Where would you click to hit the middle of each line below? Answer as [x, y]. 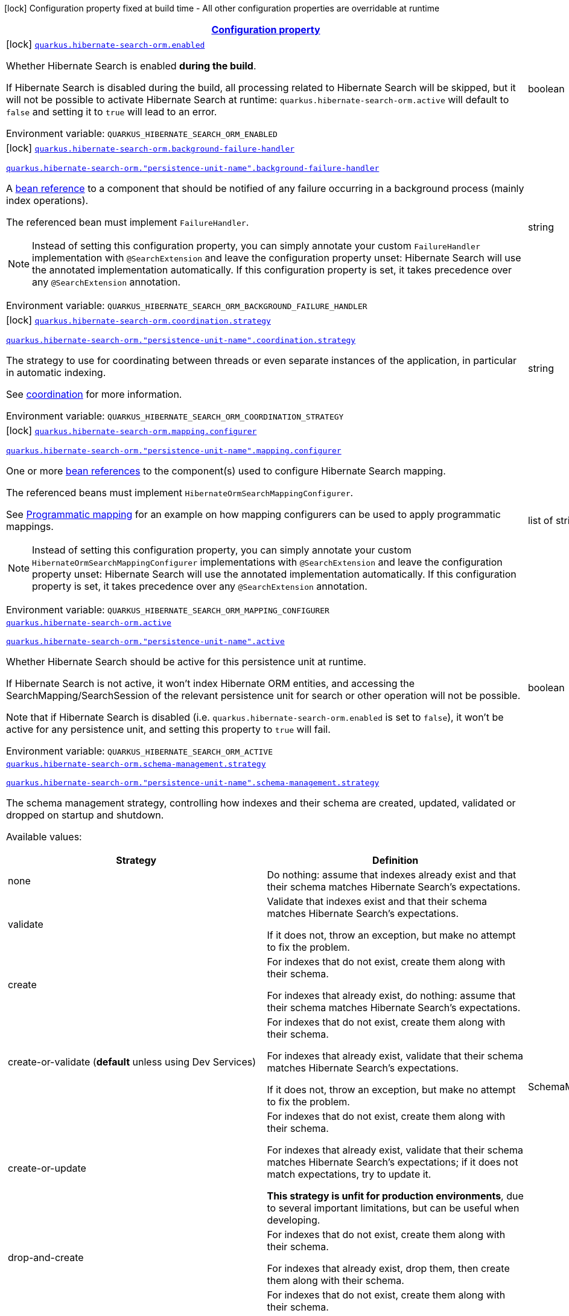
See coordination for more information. [94, 394]
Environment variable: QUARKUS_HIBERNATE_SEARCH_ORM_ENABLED [142, 133]
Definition [396, 860]
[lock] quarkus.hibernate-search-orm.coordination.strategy [138, 320]
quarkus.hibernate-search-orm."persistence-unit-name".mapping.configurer [174, 451]
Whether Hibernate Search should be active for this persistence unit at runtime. [186, 662]
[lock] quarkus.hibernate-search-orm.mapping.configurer [132, 430]
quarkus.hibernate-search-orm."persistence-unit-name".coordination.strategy [181, 340]
